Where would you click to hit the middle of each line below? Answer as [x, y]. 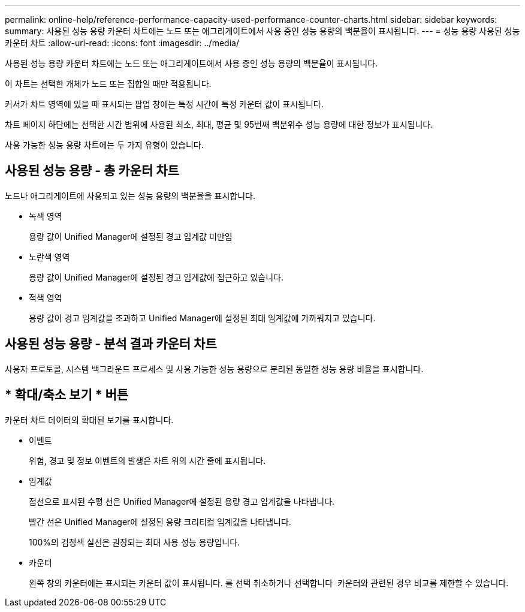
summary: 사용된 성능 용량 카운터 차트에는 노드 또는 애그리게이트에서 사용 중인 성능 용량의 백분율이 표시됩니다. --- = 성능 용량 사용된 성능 [262, 31]
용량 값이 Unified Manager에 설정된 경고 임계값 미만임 [131, 236]
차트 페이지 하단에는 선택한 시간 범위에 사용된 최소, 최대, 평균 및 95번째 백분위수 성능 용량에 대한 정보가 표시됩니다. [219, 124]
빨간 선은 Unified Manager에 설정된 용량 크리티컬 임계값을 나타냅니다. [160, 521]
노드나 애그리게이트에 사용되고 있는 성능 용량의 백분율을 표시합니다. [130, 195]
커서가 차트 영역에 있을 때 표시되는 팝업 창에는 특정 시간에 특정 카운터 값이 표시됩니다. [164, 104]
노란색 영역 [49, 257]
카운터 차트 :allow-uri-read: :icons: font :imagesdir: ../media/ [122, 43]
